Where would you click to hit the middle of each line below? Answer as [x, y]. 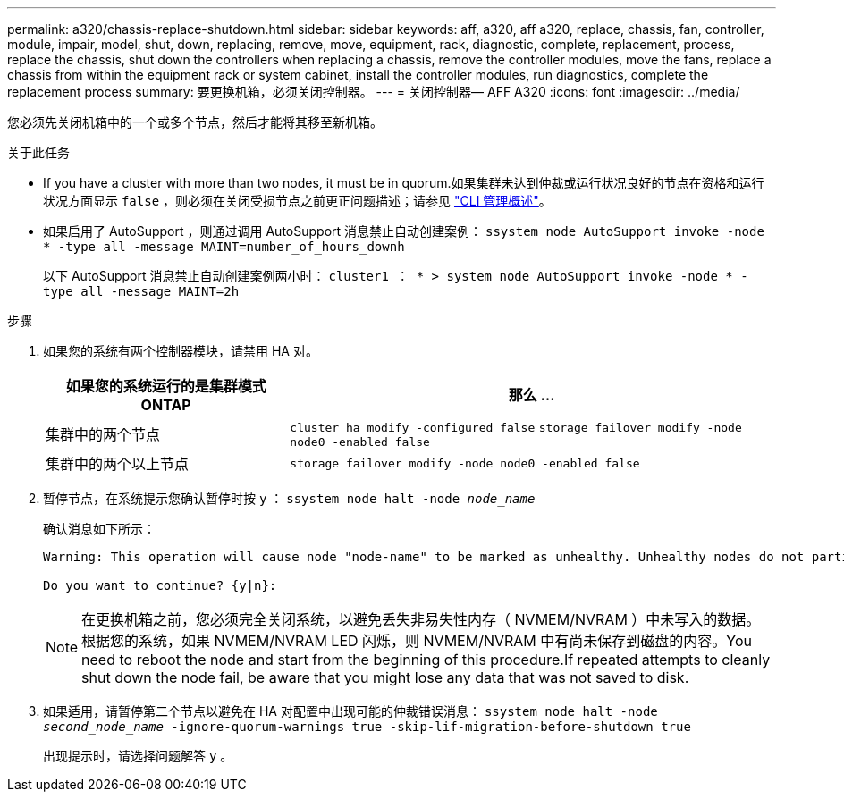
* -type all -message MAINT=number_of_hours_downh [224, 247]
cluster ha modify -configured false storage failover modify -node [516, 428]
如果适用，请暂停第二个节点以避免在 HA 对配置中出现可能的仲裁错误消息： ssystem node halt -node [350, 711]
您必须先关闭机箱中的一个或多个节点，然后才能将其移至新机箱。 [195, 122]
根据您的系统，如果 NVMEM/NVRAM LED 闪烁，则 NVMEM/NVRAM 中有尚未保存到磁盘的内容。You [417, 641]
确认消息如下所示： [99, 529]
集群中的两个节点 [103, 434]
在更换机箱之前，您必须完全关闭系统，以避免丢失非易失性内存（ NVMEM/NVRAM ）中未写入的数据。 [421, 619]
